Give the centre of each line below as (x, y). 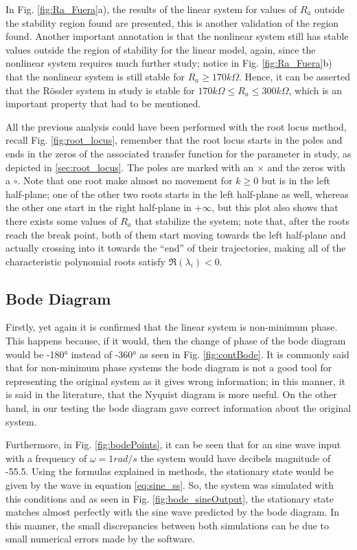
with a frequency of (46, 458)
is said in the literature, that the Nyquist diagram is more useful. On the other (171, 394)
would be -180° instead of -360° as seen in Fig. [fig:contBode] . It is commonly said (177, 354)
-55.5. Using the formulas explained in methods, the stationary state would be (170, 471)
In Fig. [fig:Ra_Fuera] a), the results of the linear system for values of (151, 9)
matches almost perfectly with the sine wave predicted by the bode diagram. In (173, 512)
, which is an (315, 90)
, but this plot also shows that (275, 207)
